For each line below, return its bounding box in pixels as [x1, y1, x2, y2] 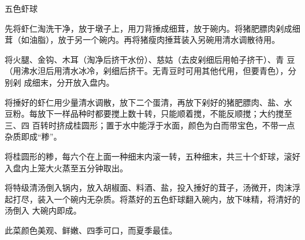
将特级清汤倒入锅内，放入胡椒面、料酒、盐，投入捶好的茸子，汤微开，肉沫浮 [5, 181, 300, 194]
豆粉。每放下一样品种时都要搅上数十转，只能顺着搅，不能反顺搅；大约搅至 [5, 107, 292, 120]
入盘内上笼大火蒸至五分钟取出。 [5, 161, 128, 174]
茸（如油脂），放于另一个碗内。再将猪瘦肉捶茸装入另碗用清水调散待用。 [5, 33, 280, 46]
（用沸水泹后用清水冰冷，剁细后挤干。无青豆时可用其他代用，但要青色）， [5, 65, 288, 77]
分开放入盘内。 [56, 76, 114, 88]
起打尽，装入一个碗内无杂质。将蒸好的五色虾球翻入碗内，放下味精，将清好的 [5, 192, 300, 205]
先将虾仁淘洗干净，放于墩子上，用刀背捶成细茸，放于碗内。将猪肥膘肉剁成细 [5, 22, 300, 34]
